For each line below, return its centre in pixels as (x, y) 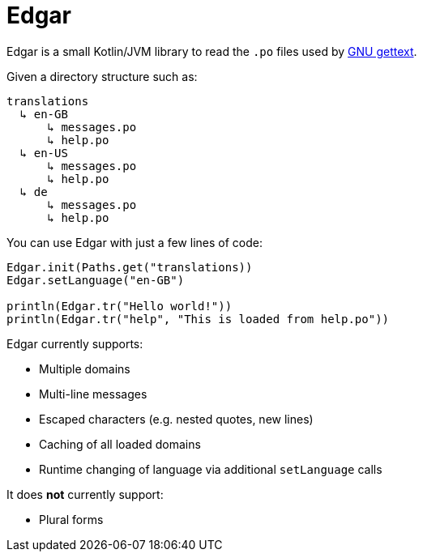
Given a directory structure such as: (102, 76)
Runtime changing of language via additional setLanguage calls (211, 469)
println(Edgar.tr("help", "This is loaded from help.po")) (198, 319)
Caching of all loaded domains (120, 444)
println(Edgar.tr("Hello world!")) (120, 306)
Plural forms (71, 519)
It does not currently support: (85, 494)
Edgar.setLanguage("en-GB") (96, 280)
